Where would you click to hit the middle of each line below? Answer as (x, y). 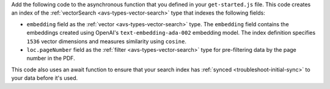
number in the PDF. (51, 59)
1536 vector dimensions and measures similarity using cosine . (106, 41)
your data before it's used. (45, 78)
